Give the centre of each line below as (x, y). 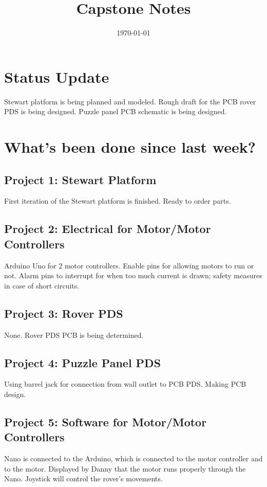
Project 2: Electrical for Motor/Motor (108, 229)
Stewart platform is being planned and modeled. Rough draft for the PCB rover (130, 101)
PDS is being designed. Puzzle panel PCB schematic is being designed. (116, 111)
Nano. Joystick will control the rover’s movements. (83, 479)
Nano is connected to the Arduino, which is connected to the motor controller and (133, 458)
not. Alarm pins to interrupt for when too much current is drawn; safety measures (133, 275)
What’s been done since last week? (130, 147)
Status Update (57, 76)
